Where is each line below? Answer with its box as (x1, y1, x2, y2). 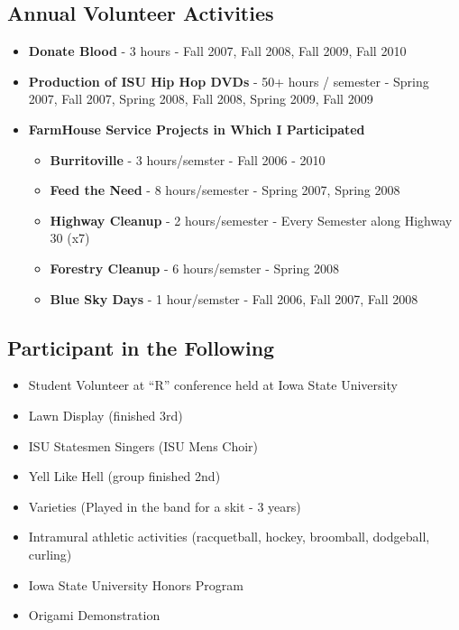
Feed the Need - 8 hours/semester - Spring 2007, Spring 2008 (50, 181, 400, 199)
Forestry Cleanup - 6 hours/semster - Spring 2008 (50, 258, 339, 277)
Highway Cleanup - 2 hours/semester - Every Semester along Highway (50, 210, 453, 229)
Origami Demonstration (28, 606, 161, 625)
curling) (28, 544, 72, 563)
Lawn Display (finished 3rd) (28, 405, 183, 424)
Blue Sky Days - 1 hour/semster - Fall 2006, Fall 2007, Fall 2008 (50, 289, 418, 308)
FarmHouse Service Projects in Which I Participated (28, 119, 365, 138)
